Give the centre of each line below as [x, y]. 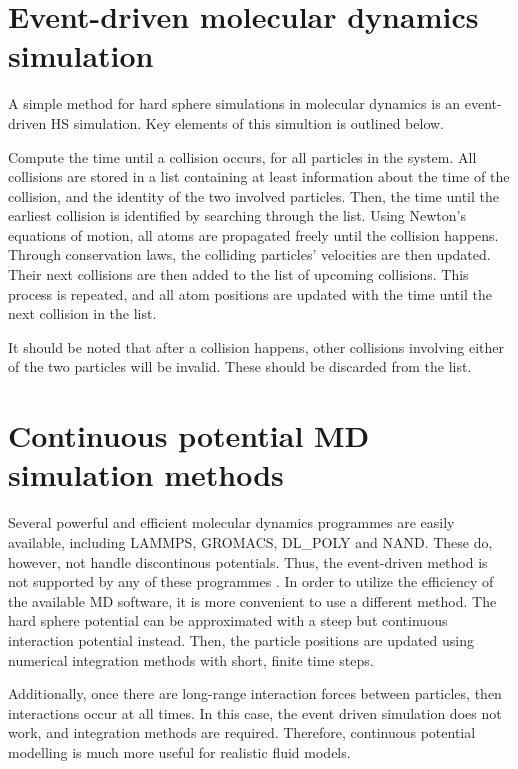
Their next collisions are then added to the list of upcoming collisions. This [238, 274]
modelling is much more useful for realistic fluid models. [179, 751]
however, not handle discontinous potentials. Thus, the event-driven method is [248, 561]
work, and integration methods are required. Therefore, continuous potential [242, 732]
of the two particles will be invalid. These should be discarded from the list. [240, 366]
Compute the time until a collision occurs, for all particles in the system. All [242, 156]
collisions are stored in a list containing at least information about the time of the [259, 176]
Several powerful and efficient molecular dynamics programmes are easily [231, 522]
